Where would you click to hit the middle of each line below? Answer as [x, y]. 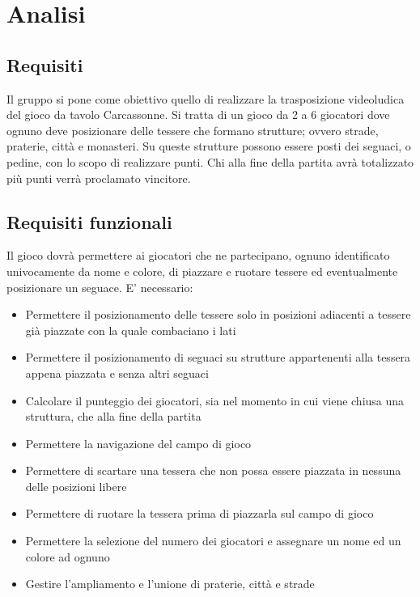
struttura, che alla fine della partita [113, 416]
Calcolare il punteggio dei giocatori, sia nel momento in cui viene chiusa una [215, 400]
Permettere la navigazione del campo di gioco [138, 443]
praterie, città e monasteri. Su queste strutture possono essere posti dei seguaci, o [209, 146]
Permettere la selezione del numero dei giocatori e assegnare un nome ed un [213, 541]
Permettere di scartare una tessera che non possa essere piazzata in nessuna [213, 470]
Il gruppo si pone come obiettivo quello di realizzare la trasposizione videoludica [206, 98]
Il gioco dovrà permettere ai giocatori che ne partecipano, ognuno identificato [198, 255]
